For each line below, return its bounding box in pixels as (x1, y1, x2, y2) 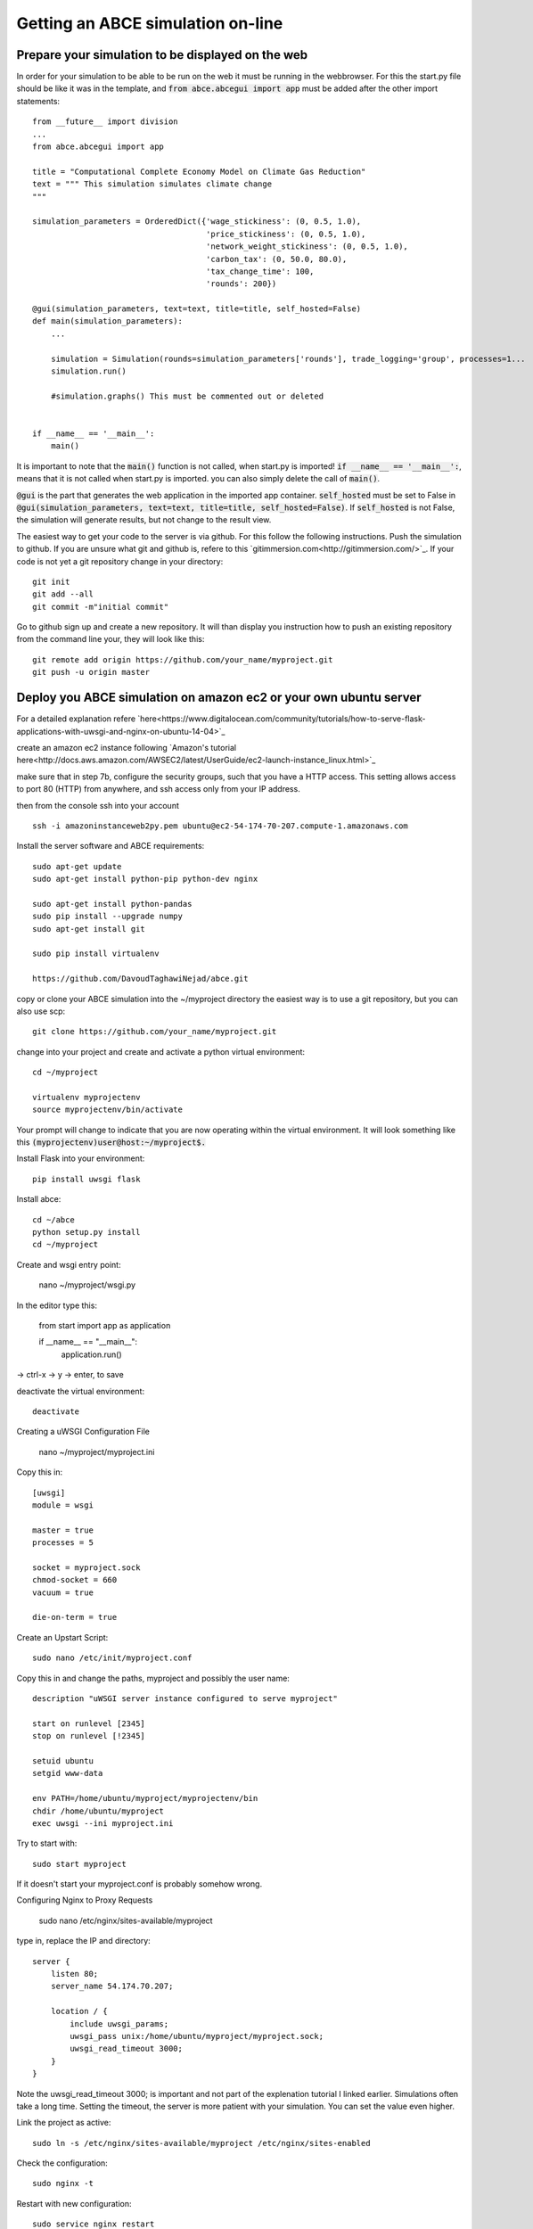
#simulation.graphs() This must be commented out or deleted (50, 391, 324, 401)
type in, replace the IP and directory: (16, 1936, 151, 1946)
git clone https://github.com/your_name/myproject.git (32, 1026, 277, 1037)
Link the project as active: (16, 2118, 111, 2128)
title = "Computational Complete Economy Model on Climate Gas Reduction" (32, 166, 366, 177)
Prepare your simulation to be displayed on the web (16, 47, 307, 62)
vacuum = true (32, 1587, 94, 1598)
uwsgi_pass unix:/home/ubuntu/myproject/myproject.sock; (70, 2031, 324, 2041)
